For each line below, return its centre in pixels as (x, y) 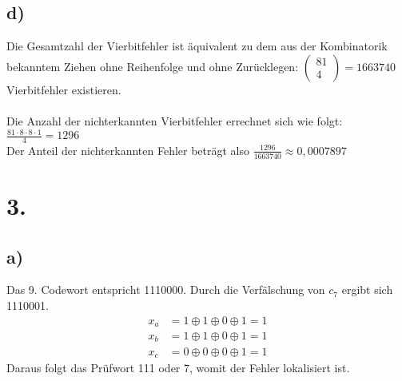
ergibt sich (367, 290)
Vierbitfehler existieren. (64, 89)
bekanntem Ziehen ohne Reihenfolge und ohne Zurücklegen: (153, 66)
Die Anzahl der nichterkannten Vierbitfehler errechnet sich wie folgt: (175, 120)
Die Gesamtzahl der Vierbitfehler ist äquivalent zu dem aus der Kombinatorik (197, 46)
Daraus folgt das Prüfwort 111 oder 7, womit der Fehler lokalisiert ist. (178, 367)
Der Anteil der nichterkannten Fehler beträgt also (128, 150)
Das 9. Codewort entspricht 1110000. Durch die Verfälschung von (166, 290)
